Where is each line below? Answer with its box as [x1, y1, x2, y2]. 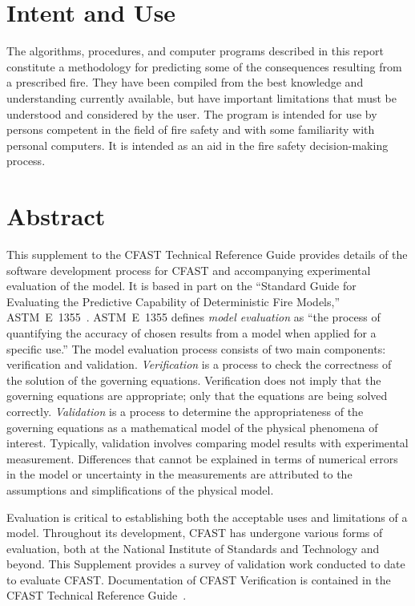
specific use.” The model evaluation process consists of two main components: [6, 340, 386, 357]
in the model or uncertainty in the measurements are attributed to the [6, 466, 353, 483]
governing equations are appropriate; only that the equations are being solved [6, 387, 388, 404]
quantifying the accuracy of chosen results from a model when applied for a [6, 324, 377, 341]
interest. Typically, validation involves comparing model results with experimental [6, 434, 409, 451]
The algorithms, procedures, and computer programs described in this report [6, 42, 384, 59]
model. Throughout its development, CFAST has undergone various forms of [6, 524, 383, 541]
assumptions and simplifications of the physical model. [6, 481, 274, 498]
